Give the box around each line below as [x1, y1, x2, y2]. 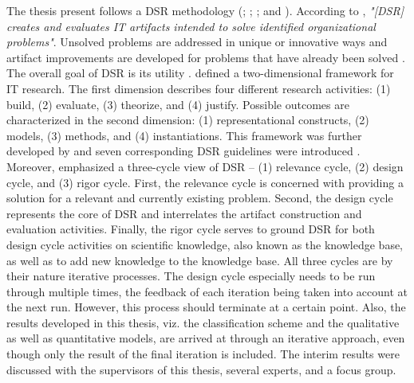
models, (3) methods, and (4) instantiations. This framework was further [6, 127, 362, 143]
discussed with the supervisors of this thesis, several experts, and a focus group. [6, 361, 396, 377]
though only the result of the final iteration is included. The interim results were [6, 346, 400, 362]
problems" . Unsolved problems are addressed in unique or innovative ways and [6, 33, 388, 50]
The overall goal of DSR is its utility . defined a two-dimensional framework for [6, 64, 394, 81]
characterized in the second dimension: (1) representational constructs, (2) [6, 111, 369, 128]
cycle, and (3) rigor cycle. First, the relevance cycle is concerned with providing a [6, 174, 404, 190]
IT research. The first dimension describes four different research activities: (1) [6, 80, 391, 96]
